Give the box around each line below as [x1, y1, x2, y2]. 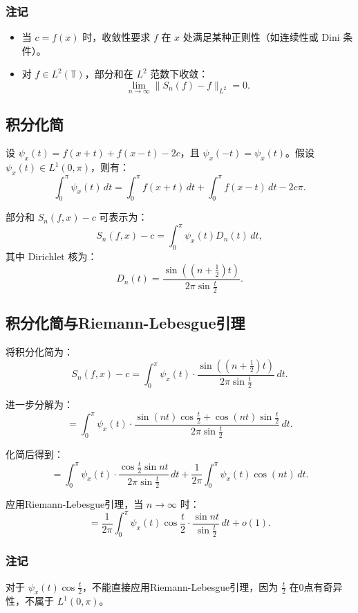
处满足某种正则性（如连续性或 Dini [182, 30, 340, 44]
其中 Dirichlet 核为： [6, 249, 97, 264]
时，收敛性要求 [82, 30, 151, 44]
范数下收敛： [150, 66, 209, 81]
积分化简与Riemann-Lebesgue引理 [6, 312, 245, 333]
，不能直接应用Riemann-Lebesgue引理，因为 [82, 579, 279, 594]
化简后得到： [6, 447, 64, 461]
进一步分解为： [6, 397, 73, 412]
